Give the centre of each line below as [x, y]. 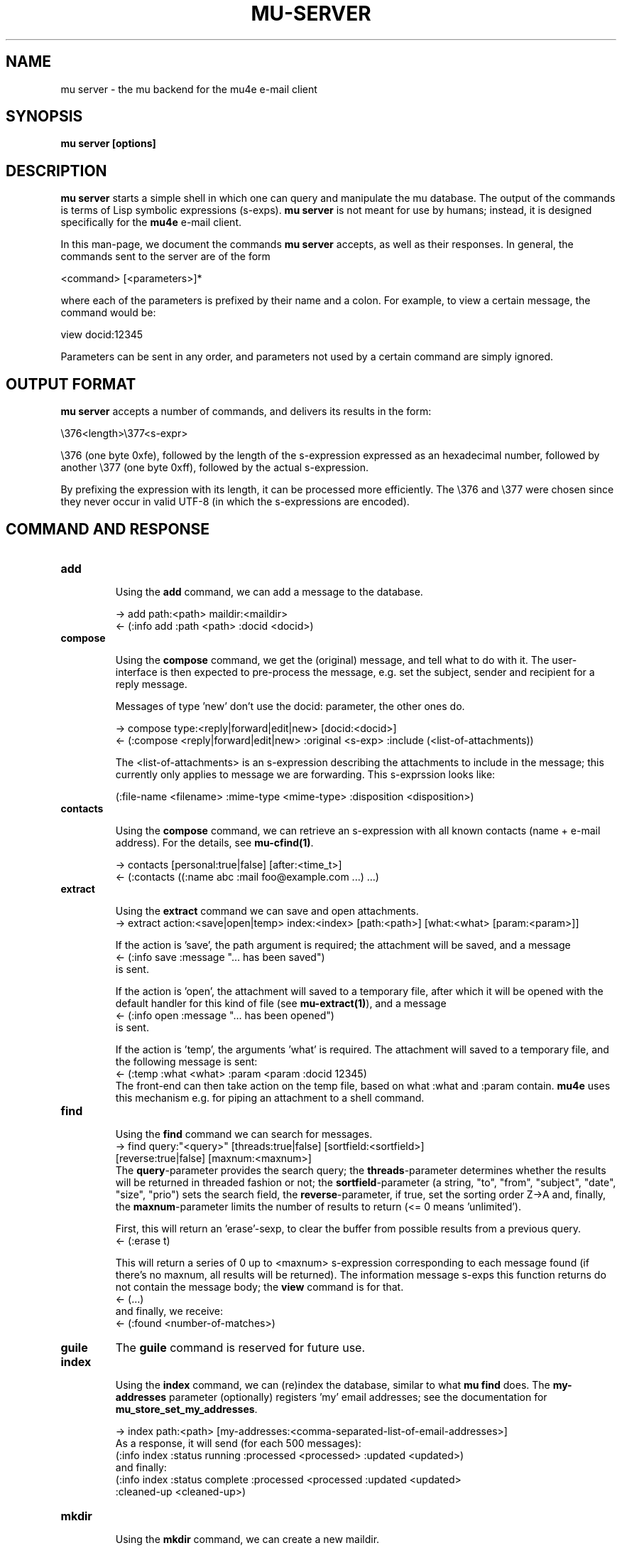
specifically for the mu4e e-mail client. [151, 222]
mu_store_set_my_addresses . [186, 1409]
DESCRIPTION [56, 171]
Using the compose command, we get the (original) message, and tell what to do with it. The [332, 660]
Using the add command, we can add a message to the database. [269, 591]
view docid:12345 [102, 335]
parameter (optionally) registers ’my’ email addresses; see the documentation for [358, 1397]
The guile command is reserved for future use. [240, 1347]
